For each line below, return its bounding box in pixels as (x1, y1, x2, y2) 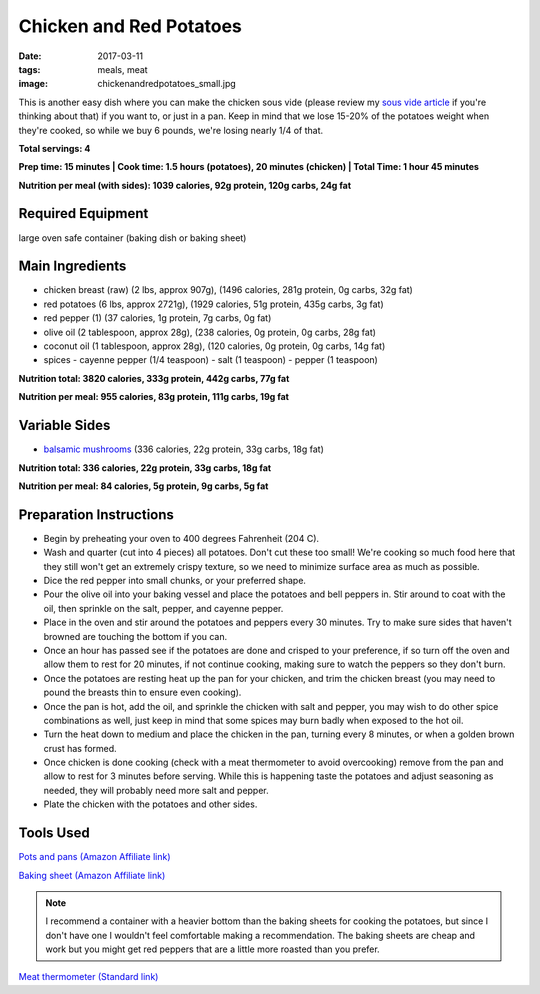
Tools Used (18, 825, 90, 842)
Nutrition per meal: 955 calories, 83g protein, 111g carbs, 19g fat (18, 391, 290, 403)
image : (18, 78, 49, 90)
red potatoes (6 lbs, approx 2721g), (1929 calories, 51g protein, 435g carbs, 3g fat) (43, 298, 384, 310)
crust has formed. (43, 742, 117, 754)
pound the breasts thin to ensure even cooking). (43, 686, 242, 699)
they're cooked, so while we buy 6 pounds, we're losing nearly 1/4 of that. (18, 124, 324, 136)
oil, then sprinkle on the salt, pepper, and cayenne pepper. (43, 602, 284, 614)
